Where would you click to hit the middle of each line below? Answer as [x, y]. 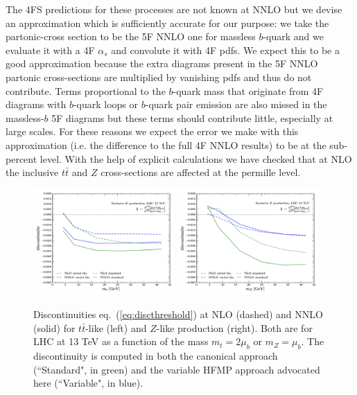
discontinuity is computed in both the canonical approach [156, 355]
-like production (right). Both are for [234, 327]
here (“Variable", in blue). [88, 383]
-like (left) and [116, 327]
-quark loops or [106, 104]
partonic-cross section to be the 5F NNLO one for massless [131, 36]
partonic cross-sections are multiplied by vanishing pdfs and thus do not [159, 77]
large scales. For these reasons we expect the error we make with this [152, 131]
